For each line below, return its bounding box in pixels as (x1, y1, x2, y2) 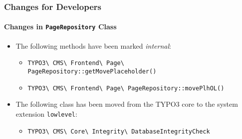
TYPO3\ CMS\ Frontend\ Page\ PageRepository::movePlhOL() (27, 84, 225, 92)
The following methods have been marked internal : (15, 40, 171, 51)
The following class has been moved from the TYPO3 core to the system (15, 99, 238, 109)
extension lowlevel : (15, 108, 77, 119)
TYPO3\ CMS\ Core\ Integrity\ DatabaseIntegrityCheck (27, 128, 210, 135)
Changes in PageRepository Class (4, 21, 117, 32)
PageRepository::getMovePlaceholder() (27, 68, 157, 75)
